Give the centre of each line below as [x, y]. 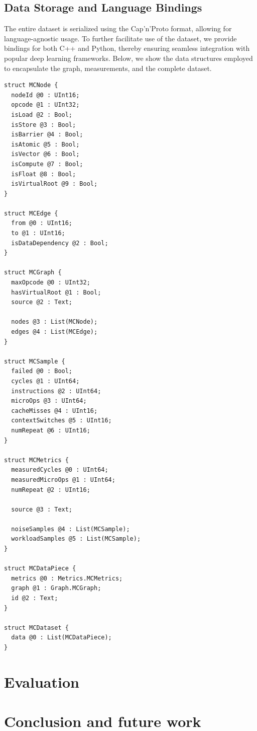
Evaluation [42, 681]
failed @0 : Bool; [42, 371]
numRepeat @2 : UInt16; [51, 490]
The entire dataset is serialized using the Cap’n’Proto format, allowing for [118, 28]
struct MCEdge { [31, 213]
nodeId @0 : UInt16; [45, 95]
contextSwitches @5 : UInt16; [61, 421]
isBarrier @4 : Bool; [47, 135]
